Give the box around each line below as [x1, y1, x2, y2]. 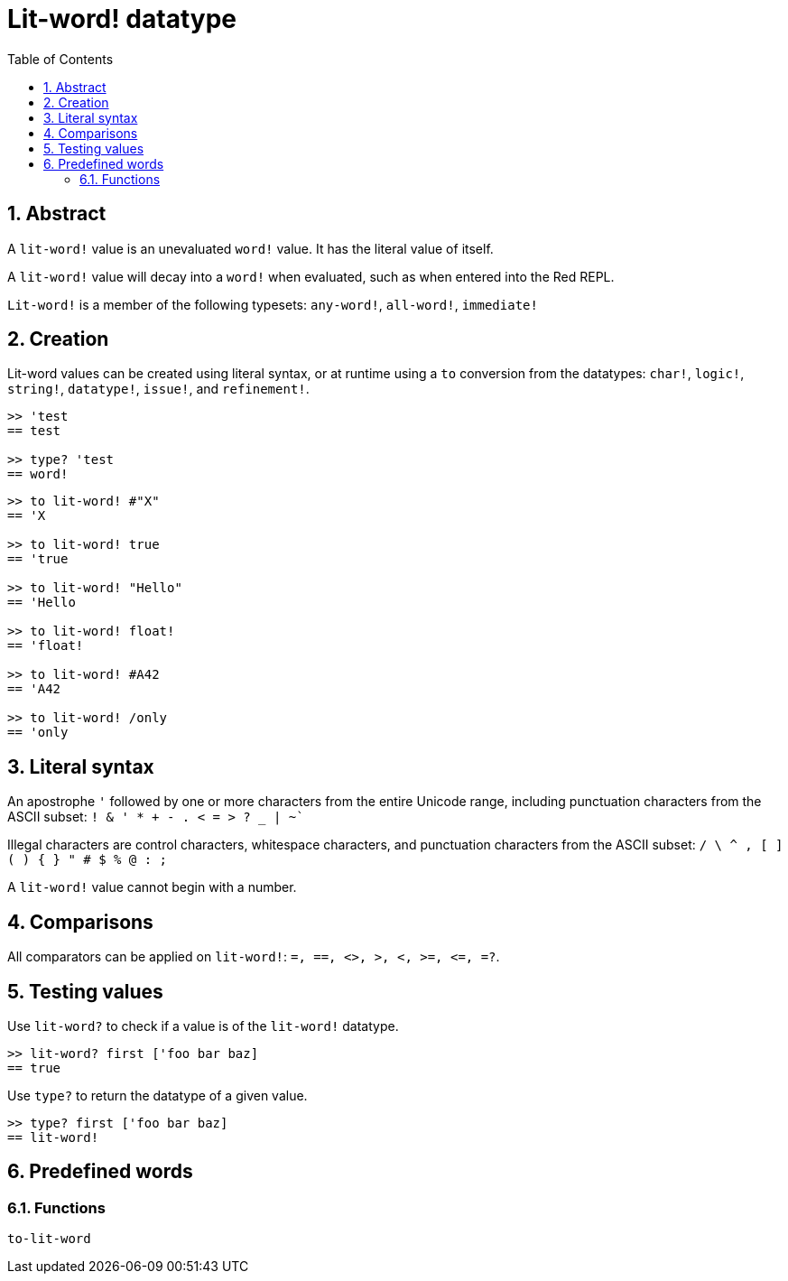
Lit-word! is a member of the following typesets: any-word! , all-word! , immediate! [7, 296, 538, 312]
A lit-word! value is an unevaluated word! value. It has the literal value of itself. [7, 240, 494, 256]
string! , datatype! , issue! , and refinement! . [7, 381, 310, 397]
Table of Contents [7, 51, 114, 67]
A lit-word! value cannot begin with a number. [7, 879, 297, 896]
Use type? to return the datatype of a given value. [7, 1087, 308, 1103]
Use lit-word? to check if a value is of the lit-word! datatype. [7, 1017, 399, 1034]
